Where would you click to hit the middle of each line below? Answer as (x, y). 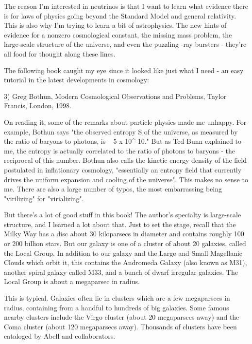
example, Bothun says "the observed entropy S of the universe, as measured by (121, 131)
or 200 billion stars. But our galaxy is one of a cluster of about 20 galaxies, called (125, 243)
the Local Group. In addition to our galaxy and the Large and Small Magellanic (123, 253)
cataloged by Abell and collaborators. (60, 336)
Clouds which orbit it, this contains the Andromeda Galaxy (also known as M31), (126, 262)
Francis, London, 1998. (38, 105)
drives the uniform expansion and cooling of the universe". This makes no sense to (126, 179)
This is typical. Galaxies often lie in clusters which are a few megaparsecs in (117, 298)
